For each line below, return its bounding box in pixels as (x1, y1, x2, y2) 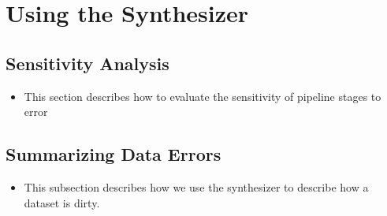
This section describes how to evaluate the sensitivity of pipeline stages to (24, 88, 381, 104)
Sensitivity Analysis (6, 50, 169, 75)
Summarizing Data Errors (6, 142, 221, 166)
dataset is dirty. (24, 194, 100, 210)
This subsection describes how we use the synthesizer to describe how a (24, 178, 369, 195)
